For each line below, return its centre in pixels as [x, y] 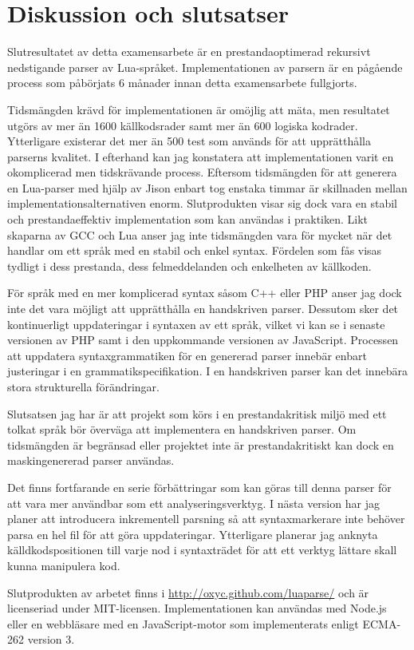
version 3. [51, 639]
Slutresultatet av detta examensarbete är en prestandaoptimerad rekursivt [189, 52]
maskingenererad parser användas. [91, 460]
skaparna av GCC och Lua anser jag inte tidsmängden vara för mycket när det [200, 234]
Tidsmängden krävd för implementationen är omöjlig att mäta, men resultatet [199, 109]
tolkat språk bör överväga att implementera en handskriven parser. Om [182, 429]
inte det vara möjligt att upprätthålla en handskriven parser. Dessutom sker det [203, 309]
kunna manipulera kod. [64, 565]
